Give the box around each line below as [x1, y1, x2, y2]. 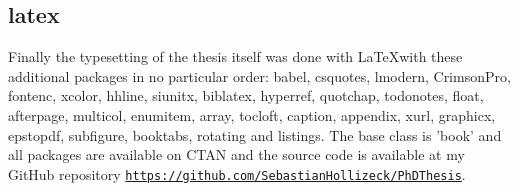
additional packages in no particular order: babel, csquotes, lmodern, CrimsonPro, [8, 65, 511, 86]
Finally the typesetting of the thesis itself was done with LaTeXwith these [8, 46, 463, 67]
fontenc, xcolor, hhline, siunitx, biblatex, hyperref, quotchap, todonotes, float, [8, 85, 484, 106]
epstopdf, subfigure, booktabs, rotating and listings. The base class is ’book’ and [8, 124, 502, 145]
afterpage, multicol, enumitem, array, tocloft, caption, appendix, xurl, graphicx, [8, 104, 496, 125]
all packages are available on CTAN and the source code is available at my [8, 144, 465, 165]
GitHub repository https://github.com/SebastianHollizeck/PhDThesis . [8, 163, 466, 184]
